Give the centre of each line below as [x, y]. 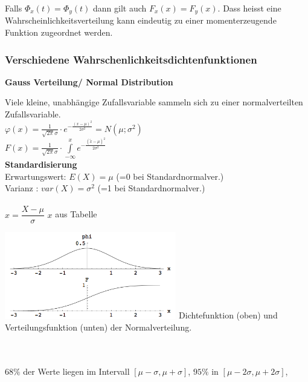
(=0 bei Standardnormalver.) [170, 176]
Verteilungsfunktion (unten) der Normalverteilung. [98, 327]
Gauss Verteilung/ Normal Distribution [89, 81]
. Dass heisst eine [249, 8]
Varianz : [22, 188]
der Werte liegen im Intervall [76, 371]
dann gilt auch [120, 8]
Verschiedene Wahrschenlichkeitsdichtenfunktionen [131, 59]
